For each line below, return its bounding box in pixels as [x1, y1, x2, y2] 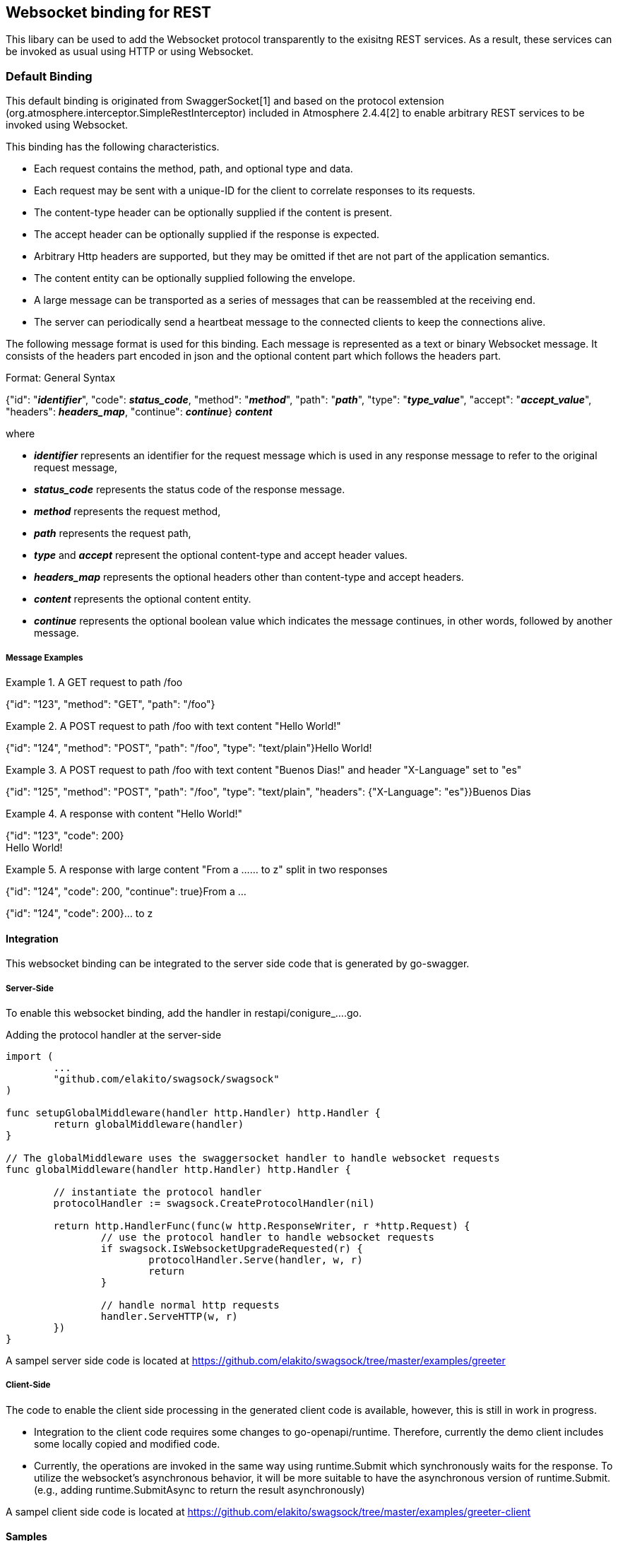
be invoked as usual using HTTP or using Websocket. [6, 45, 254, 58]
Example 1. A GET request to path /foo [6, 675, 183, 688]
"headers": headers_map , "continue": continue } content [6, 406, 273, 418]
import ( [6, 1050, 54, 1062]
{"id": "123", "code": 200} [6, 829, 124, 842]
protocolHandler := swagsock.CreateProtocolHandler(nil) [53, 1197, 375, 1209]
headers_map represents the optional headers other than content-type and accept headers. [34, 571, 464, 584]
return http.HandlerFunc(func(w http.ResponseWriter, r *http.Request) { [53, 1220, 470, 1232]
